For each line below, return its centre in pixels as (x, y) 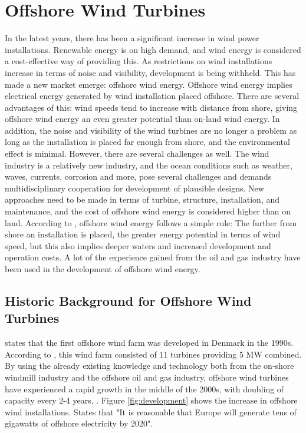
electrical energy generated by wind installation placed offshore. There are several (152, 96)
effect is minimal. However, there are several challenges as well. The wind (137, 153)
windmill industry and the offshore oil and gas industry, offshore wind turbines (147, 377)
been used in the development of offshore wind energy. (103, 269)
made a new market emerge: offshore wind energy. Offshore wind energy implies (149, 84)
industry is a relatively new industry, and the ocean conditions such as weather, (149, 165)
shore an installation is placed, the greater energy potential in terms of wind (143, 234)
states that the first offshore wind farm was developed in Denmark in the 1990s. (149, 343)
